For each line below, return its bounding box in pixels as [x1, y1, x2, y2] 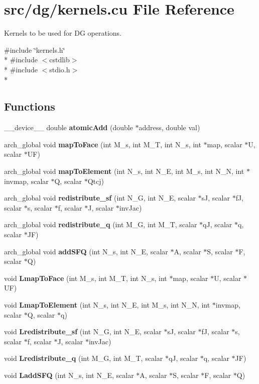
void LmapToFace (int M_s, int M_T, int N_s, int [4, 272, 167, 283]
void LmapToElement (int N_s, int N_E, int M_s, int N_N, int [4, 300, 210, 310]
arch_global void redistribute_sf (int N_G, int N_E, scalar [4, 193, 196, 203]
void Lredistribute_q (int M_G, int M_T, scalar [4, 353, 163, 363]
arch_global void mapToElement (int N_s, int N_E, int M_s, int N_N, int [4, 166, 244, 176]
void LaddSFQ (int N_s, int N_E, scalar [4, 369, 134, 380]
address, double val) [139, 122, 200, 133]
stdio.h [49, 64, 70, 74]
